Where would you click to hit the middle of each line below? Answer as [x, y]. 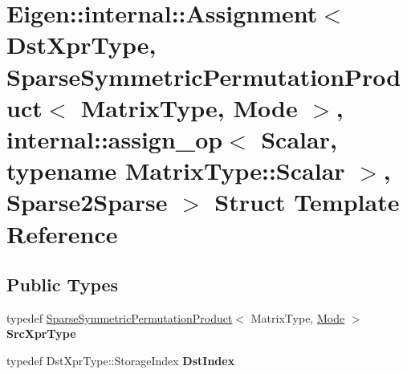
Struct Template [307, 202]
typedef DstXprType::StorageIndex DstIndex [121, 361]
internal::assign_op [115, 138]
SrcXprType [41, 333]
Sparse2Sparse [87, 202]
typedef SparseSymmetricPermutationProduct [120, 317]
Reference [62, 233]
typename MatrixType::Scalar [176, 171]
